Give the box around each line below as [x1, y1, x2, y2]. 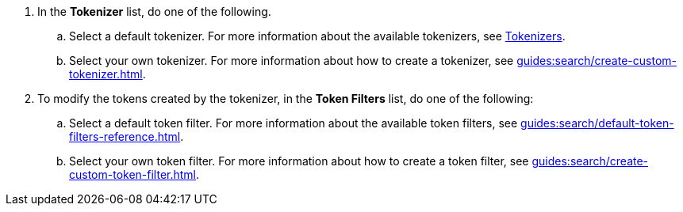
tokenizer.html [69, 67, 143, 81]
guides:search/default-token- [520, 116, 674, 130]
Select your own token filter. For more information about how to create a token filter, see [69, 154, 529, 168]
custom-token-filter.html [69, 168, 197, 181]
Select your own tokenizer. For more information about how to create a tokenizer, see [69, 54, 514, 67]
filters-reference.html [69, 130, 181, 143]
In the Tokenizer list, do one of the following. [37, 5, 271, 18]
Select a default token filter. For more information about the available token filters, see [69, 116, 518, 130]
